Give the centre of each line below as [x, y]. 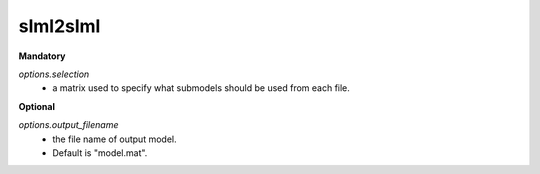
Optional [36, 106]
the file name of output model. [114, 139]
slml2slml [59, 26]
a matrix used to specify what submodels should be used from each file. [201, 88]
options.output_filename [68, 125]
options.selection [54, 74]
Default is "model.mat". [100, 152]
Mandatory [42, 56]
